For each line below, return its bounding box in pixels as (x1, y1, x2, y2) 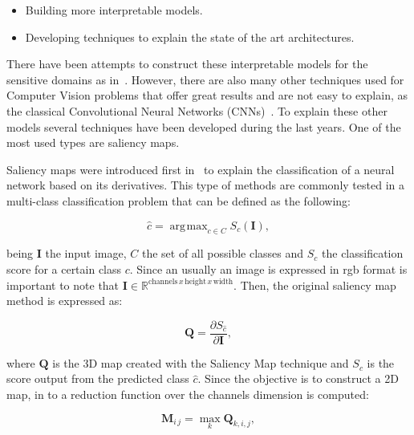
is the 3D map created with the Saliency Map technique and (52, 354, 349, 371)
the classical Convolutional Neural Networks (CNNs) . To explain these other (6, 102, 388, 119)
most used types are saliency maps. (6, 134, 180, 151)
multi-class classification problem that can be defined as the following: (6, 192, 351, 209)
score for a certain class (6, 260, 122, 277)
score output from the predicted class (6, 370, 189, 387)
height (185, 278, 206, 287)
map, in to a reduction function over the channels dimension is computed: (6, 385, 369, 402)
